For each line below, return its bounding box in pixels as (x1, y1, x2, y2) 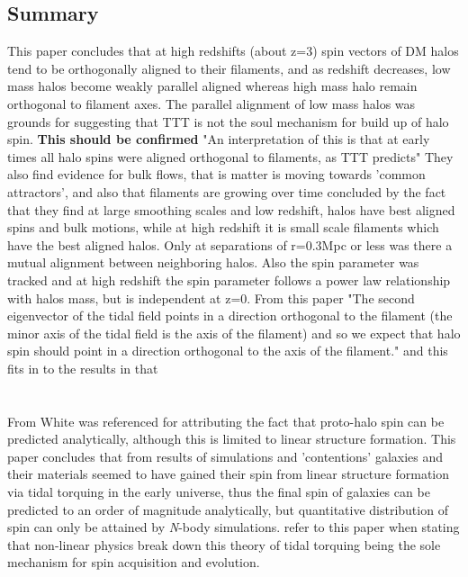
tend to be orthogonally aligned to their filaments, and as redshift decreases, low (7, 59, 451, 77)
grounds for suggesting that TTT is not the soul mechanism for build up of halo (7, 112, 449, 131)
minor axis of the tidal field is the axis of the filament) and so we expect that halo (7, 323, 461, 342)
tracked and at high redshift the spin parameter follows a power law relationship (7, 270, 451, 289)
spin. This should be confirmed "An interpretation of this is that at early (7, 130, 430, 149)
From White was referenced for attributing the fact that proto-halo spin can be (7, 411, 445, 430)
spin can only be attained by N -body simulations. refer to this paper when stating (7, 518, 460, 536)
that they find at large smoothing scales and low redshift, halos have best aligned (7, 200, 455, 219)
